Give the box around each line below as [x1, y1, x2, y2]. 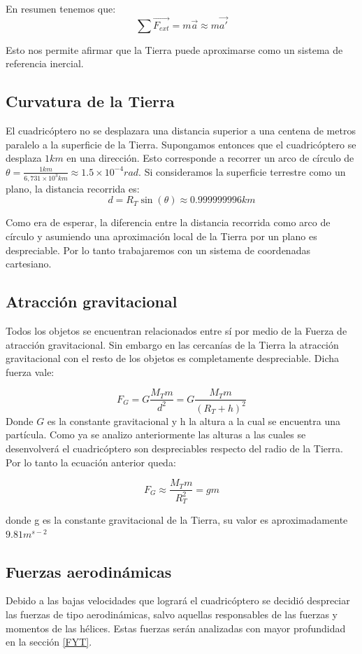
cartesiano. [6, 256, 52, 271]
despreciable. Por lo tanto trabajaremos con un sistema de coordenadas [6, 242, 310, 257]
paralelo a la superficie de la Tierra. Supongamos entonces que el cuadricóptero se [6, 137, 356, 151]
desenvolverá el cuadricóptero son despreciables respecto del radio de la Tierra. [6, 441, 343, 455]
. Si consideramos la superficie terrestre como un [138, 164, 346, 179]
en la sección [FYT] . [6, 634, 92, 649]
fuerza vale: [6, 364, 55, 379]
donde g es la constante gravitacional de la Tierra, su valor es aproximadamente [6, 513, 348, 527]
